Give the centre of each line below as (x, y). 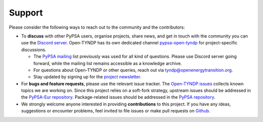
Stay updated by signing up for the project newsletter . (87, 77)
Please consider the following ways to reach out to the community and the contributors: (97, 27)
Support (26, 13)
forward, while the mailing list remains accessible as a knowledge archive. (108, 63)
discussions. (34, 50)
